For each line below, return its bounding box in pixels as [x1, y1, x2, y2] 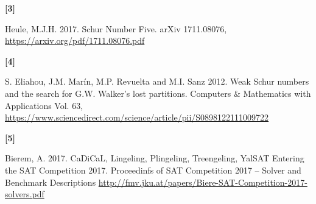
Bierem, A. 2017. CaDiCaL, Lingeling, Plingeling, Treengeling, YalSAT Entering [5, 152, 304, 164]
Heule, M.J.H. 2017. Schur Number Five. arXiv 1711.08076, [5, 22, 227, 35]
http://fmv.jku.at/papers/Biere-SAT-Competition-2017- [98, 175, 307, 188]
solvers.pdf [5, 188, 44, 200]
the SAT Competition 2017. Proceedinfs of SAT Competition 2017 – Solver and [5, 163, 301, 176]
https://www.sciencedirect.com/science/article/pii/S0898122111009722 [5, 111, 269, 124]
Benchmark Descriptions [5, 175, 96, 188]
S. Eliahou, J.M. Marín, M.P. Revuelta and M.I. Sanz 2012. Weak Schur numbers [5, 75, 309, 88]
